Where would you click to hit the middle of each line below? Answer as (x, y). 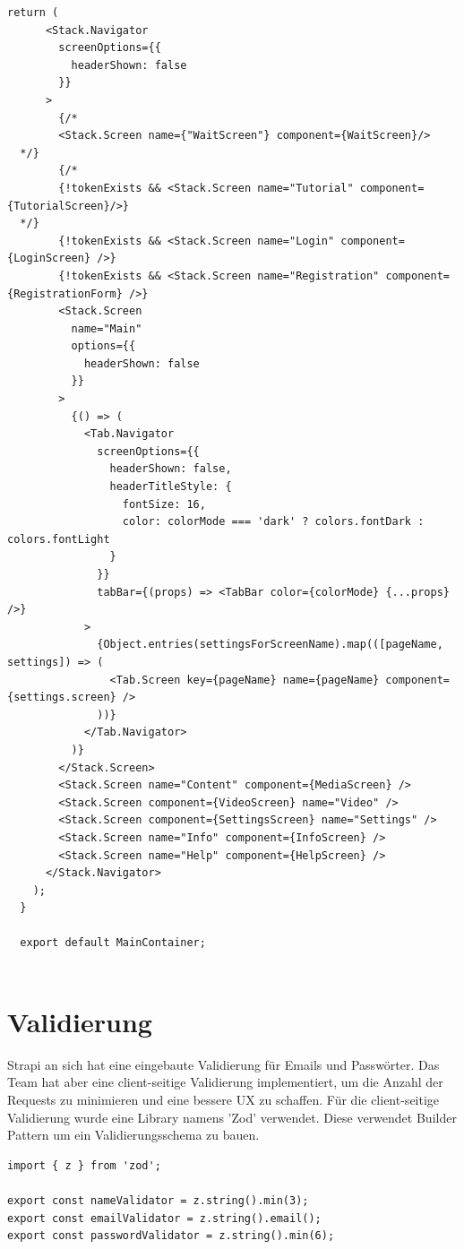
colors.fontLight (59, 539)
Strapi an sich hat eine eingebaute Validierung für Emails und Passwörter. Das (223, 1064)
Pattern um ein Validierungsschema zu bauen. (133, 1135)
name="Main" (107, 328)
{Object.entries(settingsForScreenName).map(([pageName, (270, 645)
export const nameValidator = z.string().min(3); (158, 1200)
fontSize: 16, (164, 504)
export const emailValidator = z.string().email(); (164, 1218)
